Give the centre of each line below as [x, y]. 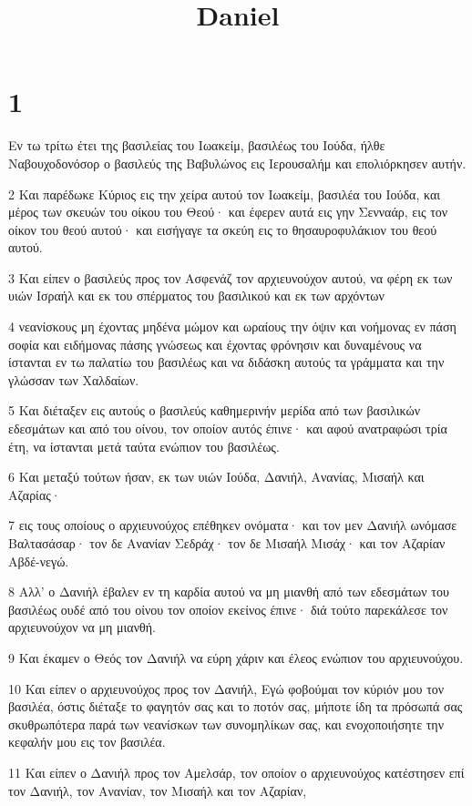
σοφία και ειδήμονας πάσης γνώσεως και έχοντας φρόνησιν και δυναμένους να [215, 344]
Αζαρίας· [35, 494]
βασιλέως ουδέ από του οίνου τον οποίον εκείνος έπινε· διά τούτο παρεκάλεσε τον [228, 609]
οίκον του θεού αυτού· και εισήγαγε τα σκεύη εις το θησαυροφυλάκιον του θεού [223, 229]
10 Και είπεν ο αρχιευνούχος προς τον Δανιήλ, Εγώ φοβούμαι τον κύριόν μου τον [226, 688]
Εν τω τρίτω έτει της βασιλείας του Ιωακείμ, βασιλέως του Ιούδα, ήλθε [197, 145]
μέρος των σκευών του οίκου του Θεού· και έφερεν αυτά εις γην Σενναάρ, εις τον [228, 212]
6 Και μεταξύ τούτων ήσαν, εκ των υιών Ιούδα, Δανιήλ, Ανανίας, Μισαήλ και [216, 477]
